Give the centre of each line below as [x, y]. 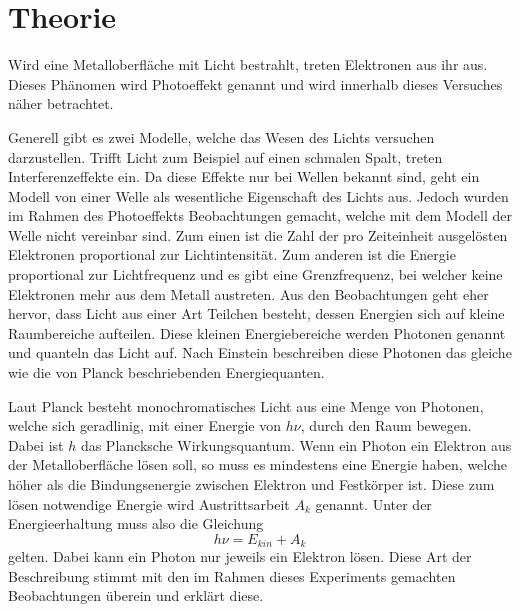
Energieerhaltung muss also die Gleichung [136, 523]
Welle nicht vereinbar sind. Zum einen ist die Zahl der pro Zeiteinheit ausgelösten [258, 234]
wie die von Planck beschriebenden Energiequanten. [166, 372]
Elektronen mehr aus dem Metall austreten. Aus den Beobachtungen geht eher [248, 293]
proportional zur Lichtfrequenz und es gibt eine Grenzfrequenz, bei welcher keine [255, 274]
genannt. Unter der [373, 503]
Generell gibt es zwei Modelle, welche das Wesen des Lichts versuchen [221, 136]
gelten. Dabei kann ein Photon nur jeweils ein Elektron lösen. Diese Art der [240, 556]
